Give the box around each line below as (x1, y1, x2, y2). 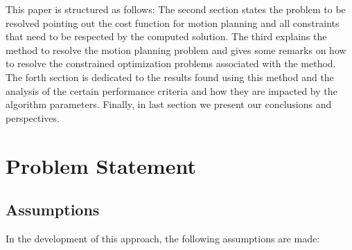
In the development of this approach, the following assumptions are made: (6, 231, 320, 245)
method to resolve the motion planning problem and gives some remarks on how (6, 42, 346, 57)
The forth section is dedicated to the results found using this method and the (6, 69, 334, 84)
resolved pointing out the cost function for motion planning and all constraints (6, 15, 340, 30)
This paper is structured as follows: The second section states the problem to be (6, 2, 346, 16)
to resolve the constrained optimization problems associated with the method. (6, 56, 336, 71)
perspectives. (6, 110, 60, 125)
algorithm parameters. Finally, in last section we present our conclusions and (6, 97, 332, 111)
